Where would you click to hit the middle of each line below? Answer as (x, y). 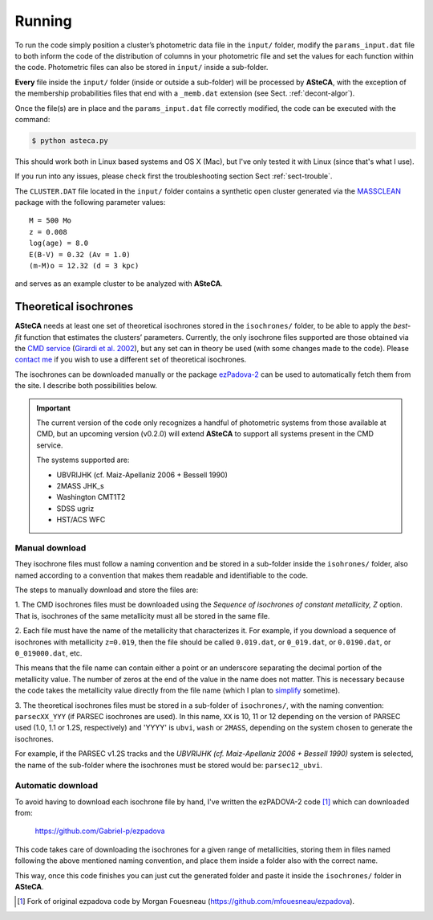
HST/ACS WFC (81, 520)
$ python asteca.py (70, 140)
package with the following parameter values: (90, 202)
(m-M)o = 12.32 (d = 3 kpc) (84, 266)
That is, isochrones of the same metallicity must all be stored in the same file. (142, 615)
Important (54, 408)
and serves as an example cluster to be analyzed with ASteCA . (119, 284)
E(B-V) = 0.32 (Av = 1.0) (80, 254)
